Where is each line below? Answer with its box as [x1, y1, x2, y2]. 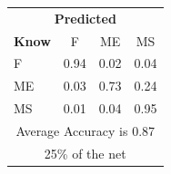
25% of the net [44, 143, 126, 162]
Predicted [54, 8, 116, 27]
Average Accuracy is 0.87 [15, 121, 156, 140]
